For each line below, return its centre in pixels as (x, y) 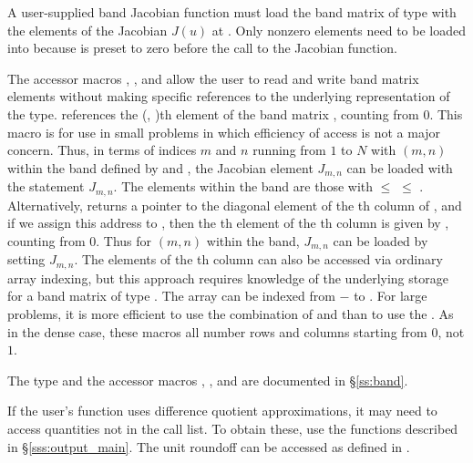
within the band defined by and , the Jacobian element (160, 167)
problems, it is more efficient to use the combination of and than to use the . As (231, 313)
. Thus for (124, 240)
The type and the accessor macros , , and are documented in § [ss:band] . (208, 380)
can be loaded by (380, 240)
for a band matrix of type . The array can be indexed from (171, 296)
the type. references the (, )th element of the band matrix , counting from (213, 113)
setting (26, 259)
